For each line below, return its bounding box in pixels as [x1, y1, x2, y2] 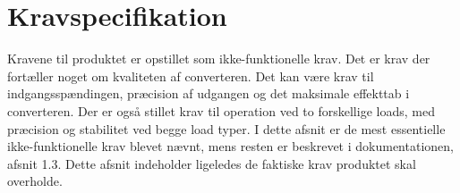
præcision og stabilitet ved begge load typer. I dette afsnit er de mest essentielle [7, 119, 446, 138]
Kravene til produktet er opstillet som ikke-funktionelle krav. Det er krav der [7, 49, 430, 68]
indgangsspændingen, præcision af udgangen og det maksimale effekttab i [7, 84, 410, 103]
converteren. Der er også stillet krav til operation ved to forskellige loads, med [7, 101, 435, 120]
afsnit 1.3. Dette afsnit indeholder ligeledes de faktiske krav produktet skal [7, 154, 416, 172]
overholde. [7, 172, 63, 190]
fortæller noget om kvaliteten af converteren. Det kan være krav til [7, 66, 374, 85]
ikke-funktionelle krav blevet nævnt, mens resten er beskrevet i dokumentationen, [7, 137, 454, 155]
